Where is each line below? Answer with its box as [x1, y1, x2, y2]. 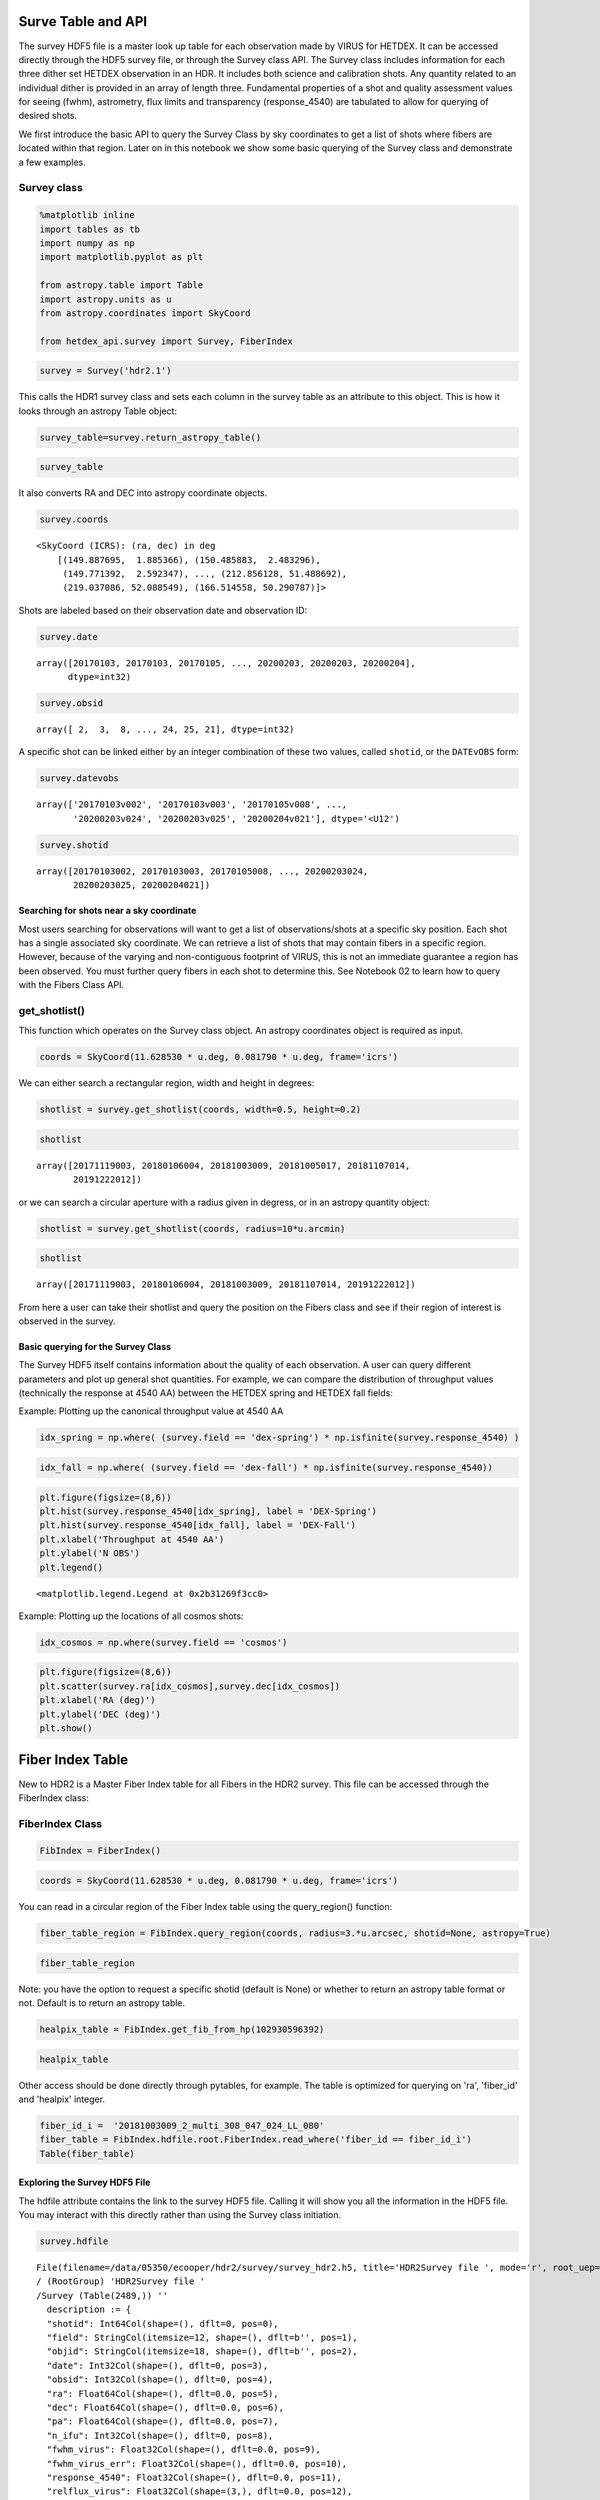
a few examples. [18, 156, 87, 168]
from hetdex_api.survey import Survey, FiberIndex [39, 335, 294, 347]
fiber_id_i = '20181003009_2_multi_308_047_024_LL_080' [39, 2120, 325, 2131]
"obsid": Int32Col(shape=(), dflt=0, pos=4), [46, 2374, 274, 2385]
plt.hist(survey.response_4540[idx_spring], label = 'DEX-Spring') [39, 1505, 378, 1517]
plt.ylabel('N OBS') [39, 1548, 140, 1559]
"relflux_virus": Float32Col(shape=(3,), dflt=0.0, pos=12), [46, 2486, 353, 2497]
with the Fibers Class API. [18, 979, 125, 991]
